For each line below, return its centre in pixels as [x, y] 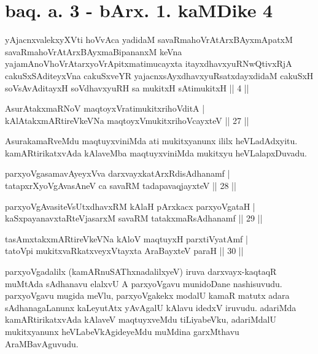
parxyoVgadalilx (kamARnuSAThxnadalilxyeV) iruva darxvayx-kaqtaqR [141, 271]
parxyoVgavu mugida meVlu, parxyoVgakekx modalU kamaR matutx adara [147, 295]
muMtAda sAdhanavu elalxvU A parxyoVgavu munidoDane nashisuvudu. [144, 283]
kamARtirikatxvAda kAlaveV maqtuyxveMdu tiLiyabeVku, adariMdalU [141, 319]
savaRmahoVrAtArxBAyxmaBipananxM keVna [94, 51]
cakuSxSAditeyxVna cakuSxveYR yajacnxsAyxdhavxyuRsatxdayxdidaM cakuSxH [159, 75]
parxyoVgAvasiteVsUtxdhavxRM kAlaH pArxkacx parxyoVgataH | [130, 206]
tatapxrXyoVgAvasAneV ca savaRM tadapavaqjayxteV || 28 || [121, 186]
